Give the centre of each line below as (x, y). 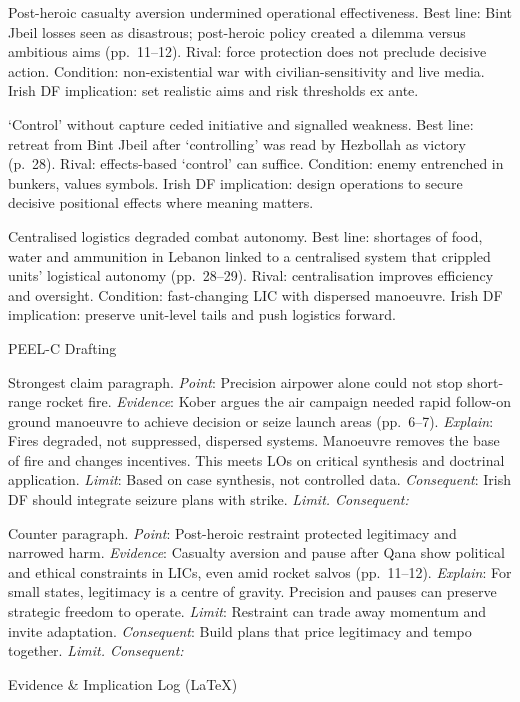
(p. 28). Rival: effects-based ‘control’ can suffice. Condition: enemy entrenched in (256, 163)
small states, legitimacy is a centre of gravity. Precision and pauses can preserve (252, 591)
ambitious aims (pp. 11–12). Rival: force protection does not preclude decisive (247, 51)
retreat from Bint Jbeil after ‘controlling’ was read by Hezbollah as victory (237, 143)
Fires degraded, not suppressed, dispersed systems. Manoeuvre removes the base (254, 440)
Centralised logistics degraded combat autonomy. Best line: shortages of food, (245, 235)
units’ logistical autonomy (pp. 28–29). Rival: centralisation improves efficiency (251, 275)
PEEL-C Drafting (62, 347)
